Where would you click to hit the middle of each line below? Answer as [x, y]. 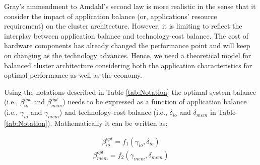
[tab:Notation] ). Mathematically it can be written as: [86, 123]
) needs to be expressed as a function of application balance [155, 102]
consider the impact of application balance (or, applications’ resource [111, 16]
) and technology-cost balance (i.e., [113, 112]
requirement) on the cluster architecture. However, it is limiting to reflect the [123, 26]
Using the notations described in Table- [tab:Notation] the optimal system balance [130, 92]
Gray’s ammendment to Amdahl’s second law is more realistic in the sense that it [130, 6]
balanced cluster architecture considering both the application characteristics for [128, 65]
